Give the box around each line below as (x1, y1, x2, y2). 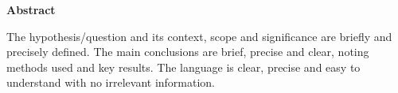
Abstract (6, 2, 56, 17)
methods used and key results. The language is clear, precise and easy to (6, 58, 361, 75)
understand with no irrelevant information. (6, 74, 216, 91)
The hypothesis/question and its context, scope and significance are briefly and (6, 28, 392, 44)
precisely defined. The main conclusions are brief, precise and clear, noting (6, 43, 369, 60)
